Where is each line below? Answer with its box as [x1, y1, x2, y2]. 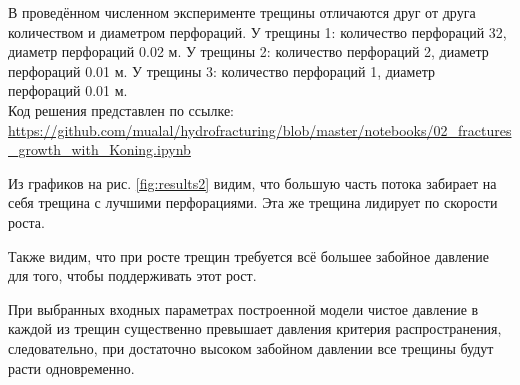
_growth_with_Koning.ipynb [8, 139, 191, 160]
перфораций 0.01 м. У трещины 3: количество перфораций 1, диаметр [8, 60, 435, 81]
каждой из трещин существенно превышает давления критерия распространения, [8, 318, 502, 339]
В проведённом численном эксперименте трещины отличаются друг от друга [8, 2, 476, 22]
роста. [8, 211, 45, 232]
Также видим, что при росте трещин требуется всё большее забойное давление [8, 245, 490, 266]
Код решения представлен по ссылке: [8, 99, 234, 120]
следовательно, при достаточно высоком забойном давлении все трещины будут [8, 337, 494, 358]
